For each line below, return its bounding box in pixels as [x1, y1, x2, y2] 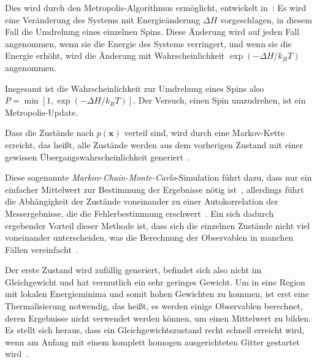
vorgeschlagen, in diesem [220, 13, 312, 26]
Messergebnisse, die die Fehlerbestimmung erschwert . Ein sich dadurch [5, 206, 274, 219]
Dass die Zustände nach [5, 126, 94, 139]
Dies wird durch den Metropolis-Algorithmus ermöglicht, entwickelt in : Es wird [5, 1, 307, 13]
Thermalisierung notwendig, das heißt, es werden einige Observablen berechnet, [5, 300, 303, 312]
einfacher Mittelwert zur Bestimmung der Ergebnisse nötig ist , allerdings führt [5, 183, 304, 195]
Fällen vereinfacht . [5, 243, 78, 255]
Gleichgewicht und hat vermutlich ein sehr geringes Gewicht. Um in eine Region [5, 275, 305, 288]
